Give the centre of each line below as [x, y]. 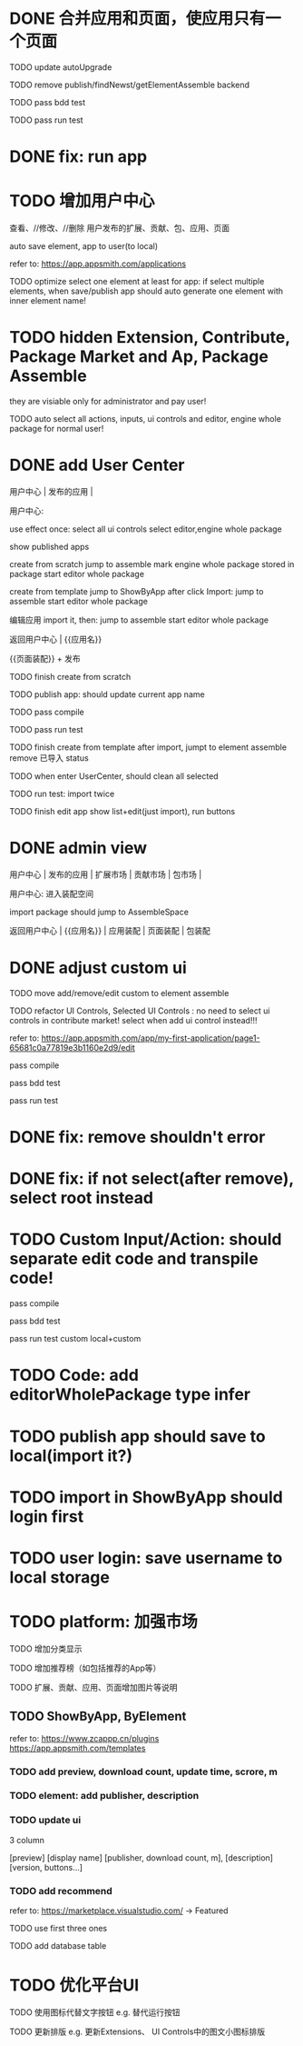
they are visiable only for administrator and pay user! [108, 401]
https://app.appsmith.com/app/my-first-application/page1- [151, 1038]
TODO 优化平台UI [74, 1986]
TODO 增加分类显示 [46, 1648]
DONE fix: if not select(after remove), [151, 1179]
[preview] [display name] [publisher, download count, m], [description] [142, 1857]
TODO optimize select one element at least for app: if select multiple [137, 282]
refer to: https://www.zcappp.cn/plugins [84, 1738]
